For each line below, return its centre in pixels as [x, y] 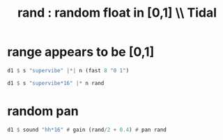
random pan [43, 111]
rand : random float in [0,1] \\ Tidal [117, 13]
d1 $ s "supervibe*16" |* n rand [56, 83]
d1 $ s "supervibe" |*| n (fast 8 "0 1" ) [68, 70]
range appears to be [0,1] [81, 52]
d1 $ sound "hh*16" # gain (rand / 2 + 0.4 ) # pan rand [87, 130]
